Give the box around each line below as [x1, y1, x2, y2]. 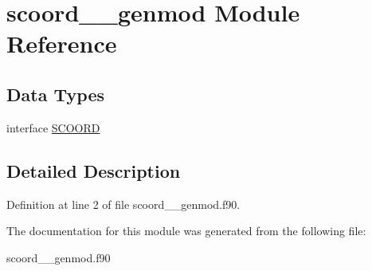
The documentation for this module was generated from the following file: [6, 222, 366, 239]
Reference [6, 27, 117, 60]
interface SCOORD [6, 119, 100, 135]
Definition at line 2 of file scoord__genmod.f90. [6, 195, 241, 212]
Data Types [6, 81, 104, 106]
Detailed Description [6, 158, 181, 183]
